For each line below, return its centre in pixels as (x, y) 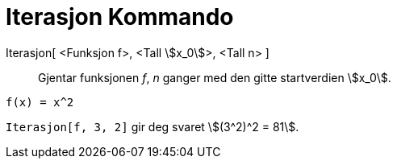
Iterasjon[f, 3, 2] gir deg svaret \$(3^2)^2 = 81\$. (153, 126)
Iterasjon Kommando (120, 17)
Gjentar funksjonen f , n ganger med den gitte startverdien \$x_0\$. (215, 77)
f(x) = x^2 (40, 102)
